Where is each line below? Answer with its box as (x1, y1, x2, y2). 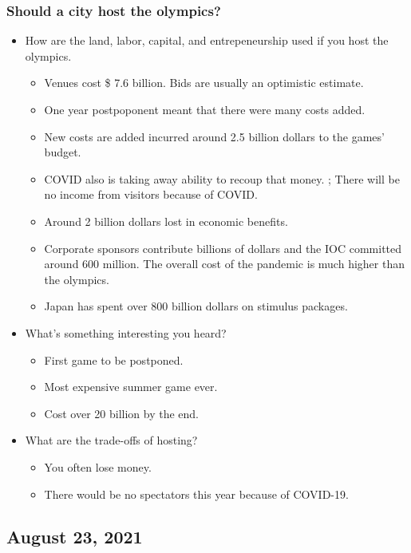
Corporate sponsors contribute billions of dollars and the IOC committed (44, 239, 402, 256)
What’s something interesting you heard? (25, 324, 227, 341)
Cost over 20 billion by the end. (44, 405, 199, 421)
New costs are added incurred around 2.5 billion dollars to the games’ (44, 128, 385, 144)
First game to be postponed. (44, 351, 184, 368)
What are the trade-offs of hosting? (25, 432, 198, 448)
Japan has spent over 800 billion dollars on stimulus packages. (44, 298, 348, 314)
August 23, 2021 (6, 524, 143, 549)
